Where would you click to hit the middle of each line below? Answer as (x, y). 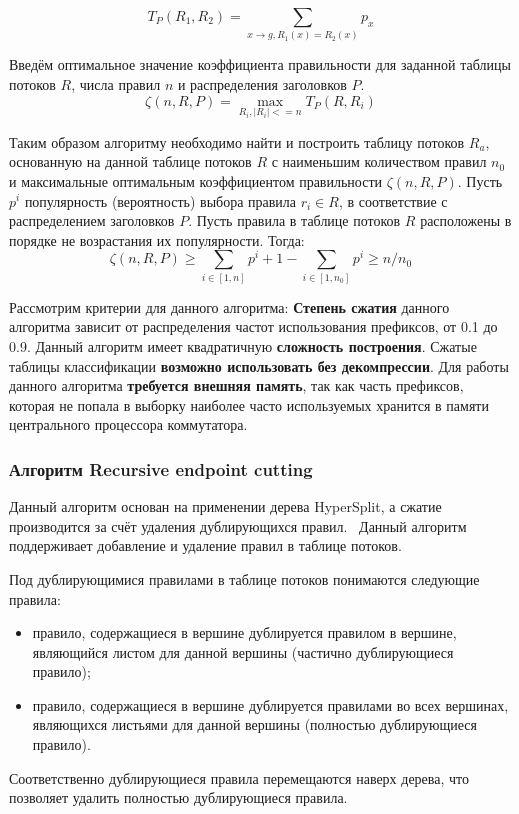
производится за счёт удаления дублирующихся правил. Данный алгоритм (238, 525)
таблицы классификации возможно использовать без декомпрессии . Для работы (259, 365)
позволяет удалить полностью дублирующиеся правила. (178, 797)
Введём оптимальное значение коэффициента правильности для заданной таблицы (260, 64)
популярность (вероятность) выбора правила (160, 200)
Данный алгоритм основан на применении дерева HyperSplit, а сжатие (225, 506)
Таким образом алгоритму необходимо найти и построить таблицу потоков (237, 141)
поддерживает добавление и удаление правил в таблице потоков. (205, 545)
